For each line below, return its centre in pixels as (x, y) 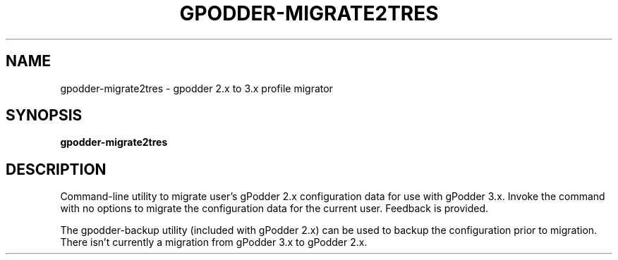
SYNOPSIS (44, 116)
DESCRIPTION (56, 169)
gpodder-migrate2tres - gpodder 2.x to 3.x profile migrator (196, 88)
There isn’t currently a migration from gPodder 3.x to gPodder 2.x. (214, 242)
